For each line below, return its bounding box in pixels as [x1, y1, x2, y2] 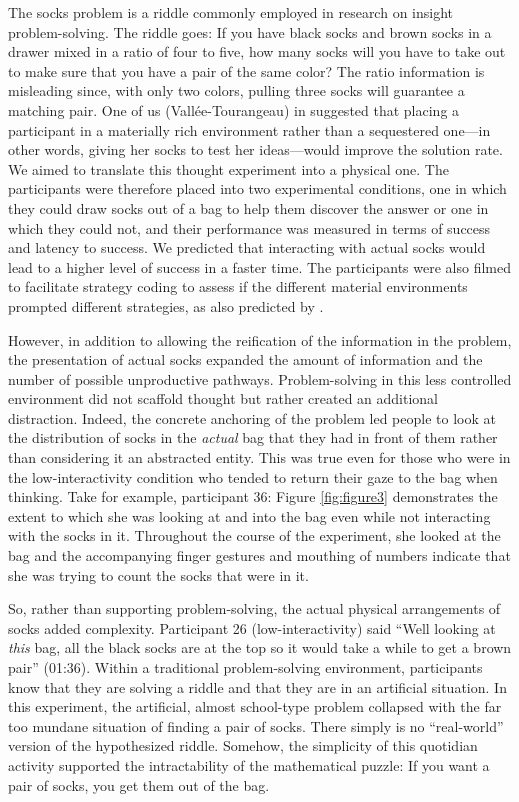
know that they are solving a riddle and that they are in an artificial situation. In [8, 676, 507, 697]
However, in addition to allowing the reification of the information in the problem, [8, 329, 512, 350]
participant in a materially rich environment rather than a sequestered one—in [8, 119, 491, 140]
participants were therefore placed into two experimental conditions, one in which [8, 178, 507, 199]
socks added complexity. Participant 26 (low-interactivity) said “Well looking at [8, 617, 496, 638]
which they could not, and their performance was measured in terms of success [8, 217, 491, 238]
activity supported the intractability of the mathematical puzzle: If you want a [8, 754, 490, 775]
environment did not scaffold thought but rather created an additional [8, 388, 439, 409]
